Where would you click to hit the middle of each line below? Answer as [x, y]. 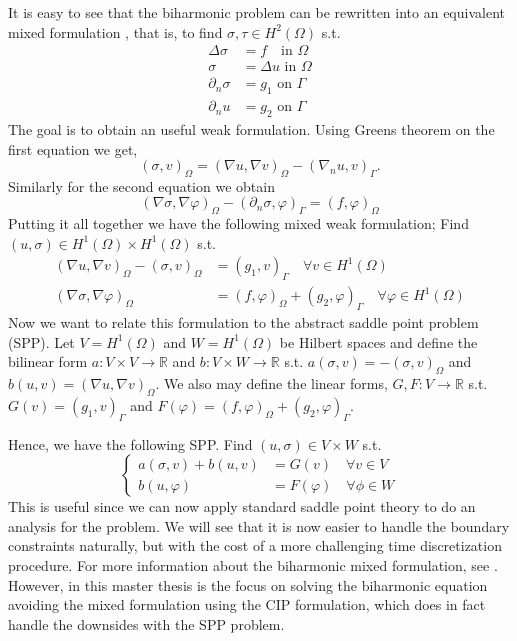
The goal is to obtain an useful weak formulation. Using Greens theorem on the [251, 128]
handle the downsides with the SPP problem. [146, 623]
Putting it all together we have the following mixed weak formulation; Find [238, 223]
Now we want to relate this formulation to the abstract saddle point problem [243, 322]
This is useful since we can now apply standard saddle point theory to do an [242, 506]
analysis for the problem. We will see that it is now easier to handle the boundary [259, 525]
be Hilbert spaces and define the [378, 341]
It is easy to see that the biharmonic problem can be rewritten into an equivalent [256, 12]
